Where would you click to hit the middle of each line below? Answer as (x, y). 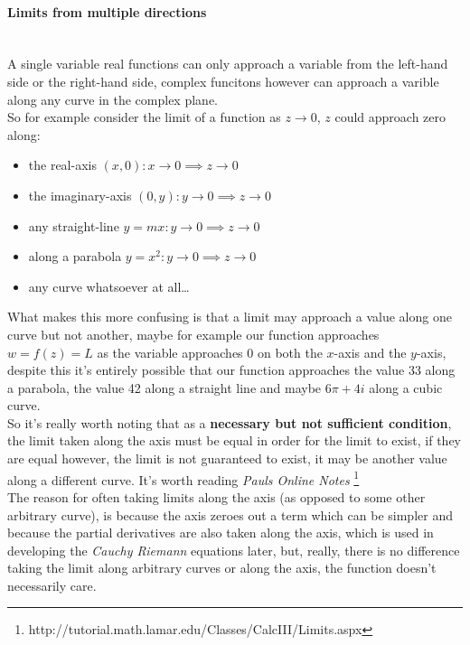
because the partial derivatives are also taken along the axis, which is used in (221, 533)
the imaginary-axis (80, 195)
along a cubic (406, 387)
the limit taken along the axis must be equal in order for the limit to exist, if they (235, 440)
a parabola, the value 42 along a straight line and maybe (164, 387)
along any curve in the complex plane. (113, 99)
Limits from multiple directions (107, 11)
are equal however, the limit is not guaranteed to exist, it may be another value (227, 458)
